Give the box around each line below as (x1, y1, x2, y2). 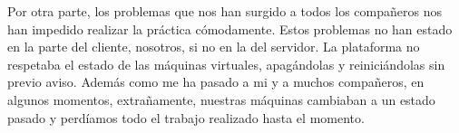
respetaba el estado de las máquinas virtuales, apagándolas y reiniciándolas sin (7, 54, 445, 73)
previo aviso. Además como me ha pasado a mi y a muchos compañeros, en (7, 72, 425, 91)
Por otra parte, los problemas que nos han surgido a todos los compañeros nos (7, 2, 442, 20)
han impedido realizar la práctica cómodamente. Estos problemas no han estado (7, 19, 453, 38)
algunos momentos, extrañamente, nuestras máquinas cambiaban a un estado (7, 90, 435, 109)
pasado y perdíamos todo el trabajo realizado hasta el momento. (7, 108, 365, 127)
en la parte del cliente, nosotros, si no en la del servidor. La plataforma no (7, 37, 420, 56)
